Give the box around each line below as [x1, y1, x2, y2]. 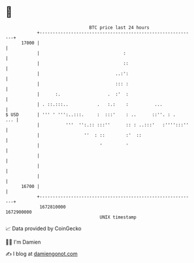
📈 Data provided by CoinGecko [5, 225, 82, 232]
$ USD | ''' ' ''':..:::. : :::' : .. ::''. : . [5, 111, 176, 118]
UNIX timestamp [99, 214, 137, 220]
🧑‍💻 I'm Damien [5, 238, 41, 245]
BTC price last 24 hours [89, 25, 150, 30]
